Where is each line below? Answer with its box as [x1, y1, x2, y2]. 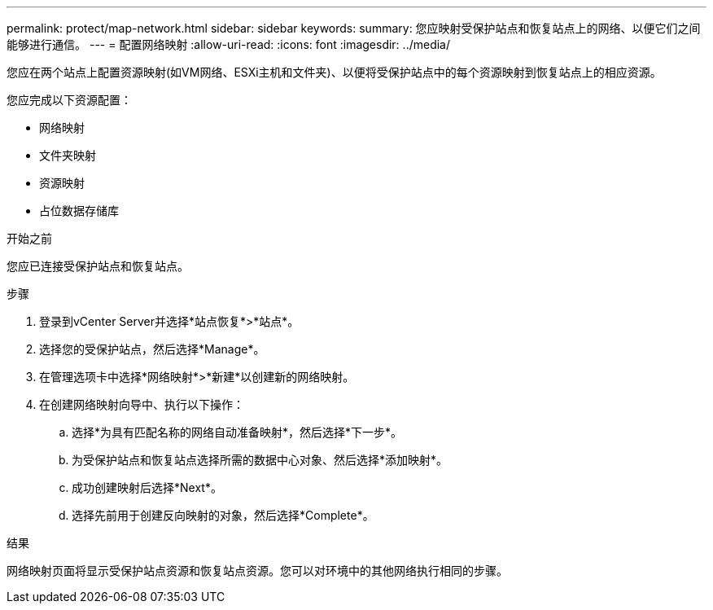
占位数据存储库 [39, 204, 119, 217]
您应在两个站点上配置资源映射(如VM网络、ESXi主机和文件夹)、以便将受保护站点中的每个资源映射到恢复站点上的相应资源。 [7, 65, 662, 79]
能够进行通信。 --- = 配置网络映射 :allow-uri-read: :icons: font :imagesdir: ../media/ [7, 37, 451, 51]
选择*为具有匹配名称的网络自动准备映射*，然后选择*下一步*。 [72, 425, 403, 439]
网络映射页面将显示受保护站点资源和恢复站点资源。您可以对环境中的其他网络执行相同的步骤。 [7, 564, 508, 577]
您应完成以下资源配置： [7, 93, 132, 107]
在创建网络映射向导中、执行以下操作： [39, 397, 244, 411]
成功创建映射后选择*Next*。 [72, 481, 222, 494]
